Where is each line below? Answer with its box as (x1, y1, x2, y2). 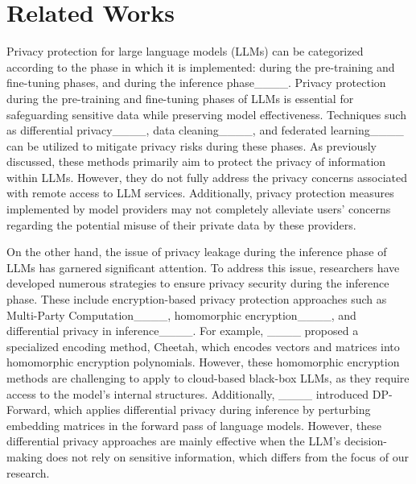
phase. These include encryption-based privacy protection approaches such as (6, 291, 387, 308)
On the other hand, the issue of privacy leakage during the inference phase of (6, 243, 387, 260)
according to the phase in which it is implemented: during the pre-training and (6, 58, 395, 75)
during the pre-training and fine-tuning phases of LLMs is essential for (6, 89, 354, 106)
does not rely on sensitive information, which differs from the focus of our (46, 448, 409, 465)
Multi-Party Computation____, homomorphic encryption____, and (6, 306, 356, 323)
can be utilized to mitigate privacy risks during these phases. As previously (6, 137, 377, 154)
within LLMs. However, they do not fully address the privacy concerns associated (6, 168, 407, 185)
